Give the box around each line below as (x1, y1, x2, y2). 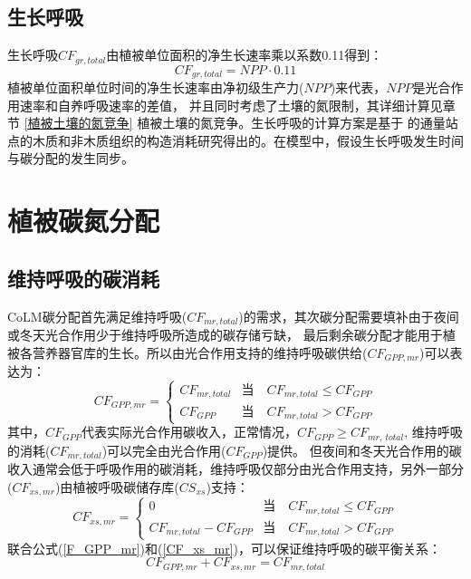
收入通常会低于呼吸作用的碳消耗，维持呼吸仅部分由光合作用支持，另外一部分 (7, 459, 464, 478)
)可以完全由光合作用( (101, 440, 226, 459)
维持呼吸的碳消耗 (7, 264, 159, 292)
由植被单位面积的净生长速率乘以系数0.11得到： (106, 45, 383, 64)
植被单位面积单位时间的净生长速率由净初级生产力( (7, 78, 304, 97)
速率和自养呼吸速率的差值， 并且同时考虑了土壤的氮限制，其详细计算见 (19, 95, 443, 114)
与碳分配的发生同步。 (7, 149, 134, 168)
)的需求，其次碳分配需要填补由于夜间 (238, 306, 459, 325)
